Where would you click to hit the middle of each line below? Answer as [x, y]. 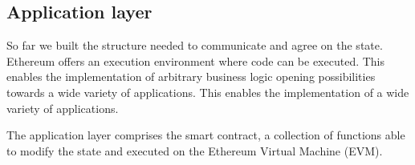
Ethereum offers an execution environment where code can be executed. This [196, 60]
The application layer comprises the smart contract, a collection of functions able [206, 135]
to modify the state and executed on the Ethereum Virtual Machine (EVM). [195, 150]
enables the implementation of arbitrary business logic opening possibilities [191, 76]
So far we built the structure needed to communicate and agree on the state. [195, 45]
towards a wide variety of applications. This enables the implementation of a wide [208, 92]
